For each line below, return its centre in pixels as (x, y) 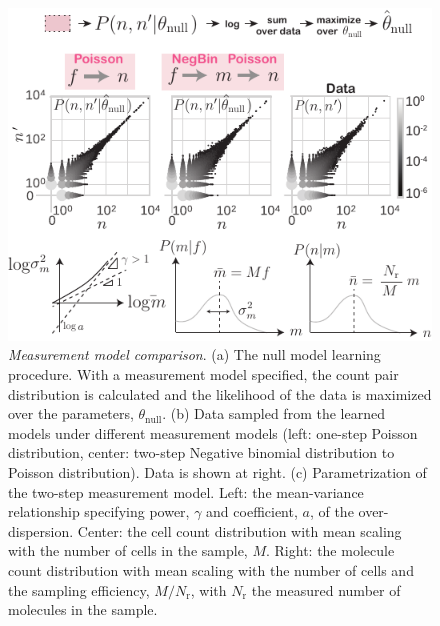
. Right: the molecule (330, 550)
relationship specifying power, (99, 511)
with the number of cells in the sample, (128, 550)
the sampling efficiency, (79, 589)
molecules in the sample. (83, 609)
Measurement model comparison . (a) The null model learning (194, 354)
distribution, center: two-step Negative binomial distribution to (201, 452)
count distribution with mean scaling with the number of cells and (211, 569)
